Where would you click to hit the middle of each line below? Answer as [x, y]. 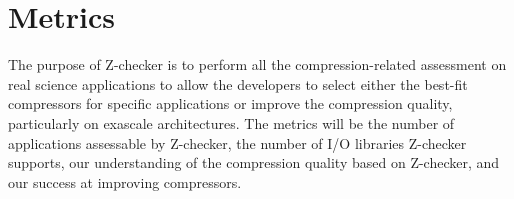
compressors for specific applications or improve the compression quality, [230, 103]
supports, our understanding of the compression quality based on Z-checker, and [254, 162]
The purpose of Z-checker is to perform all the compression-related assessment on [257, 64]
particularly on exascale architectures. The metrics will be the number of [231, 122]
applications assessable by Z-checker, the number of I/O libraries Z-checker [237, 142]
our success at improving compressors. [125, 181]
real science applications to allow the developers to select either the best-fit [238, 83]
